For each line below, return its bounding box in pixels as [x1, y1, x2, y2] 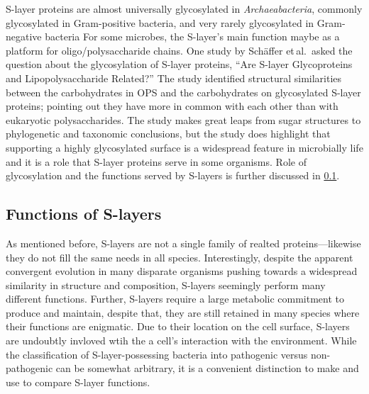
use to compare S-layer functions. [6, 374, 150, 389]
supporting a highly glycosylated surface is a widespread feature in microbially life [6, 140, 363, 154]
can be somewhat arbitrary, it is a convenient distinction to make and [55, 361, 359, 376]
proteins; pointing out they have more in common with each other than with [6, 98, 338, 113]
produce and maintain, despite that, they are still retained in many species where [6, 305, 360, 320]
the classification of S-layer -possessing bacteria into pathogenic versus [6, 347, 308, 361]
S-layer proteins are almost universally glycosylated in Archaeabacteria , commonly [6, 1, 363, 16]
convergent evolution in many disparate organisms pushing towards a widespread [6, 264, 358, 278]
